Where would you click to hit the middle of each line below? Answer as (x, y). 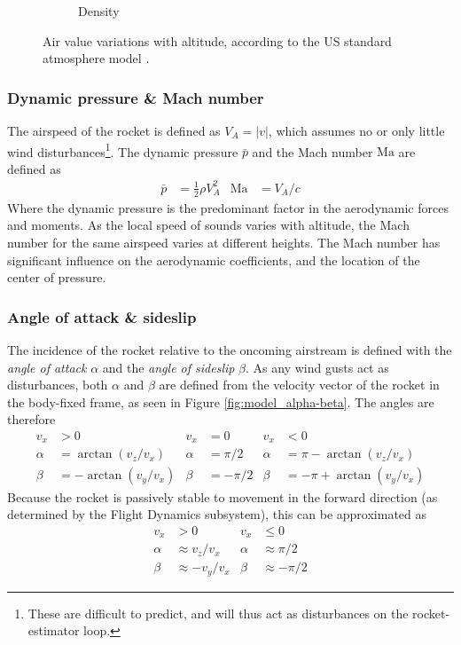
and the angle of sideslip (168, 367)
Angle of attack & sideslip (102, 316)
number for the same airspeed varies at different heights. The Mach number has (224, 242)
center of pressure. (57, 277)
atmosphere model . (96, 58)
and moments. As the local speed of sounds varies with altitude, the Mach (208, 225)
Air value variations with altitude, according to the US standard (217, 40)
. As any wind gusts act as (317, 367)
